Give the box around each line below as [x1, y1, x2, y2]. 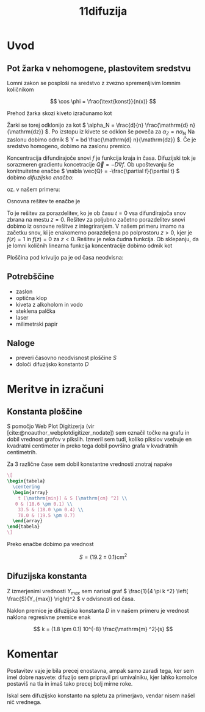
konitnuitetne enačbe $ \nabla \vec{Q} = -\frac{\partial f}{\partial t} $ [7, 167, 180, 174]
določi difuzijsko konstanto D [15, 361, 89, 368]
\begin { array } [12, 490, 48, 496]
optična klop [15, 294, 48, 301]
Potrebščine [7, 271, 54, 282]
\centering [12, 484, 40, 490]
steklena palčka [15, 307, 56, 315]
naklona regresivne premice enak [7, 613, 91, 621]
